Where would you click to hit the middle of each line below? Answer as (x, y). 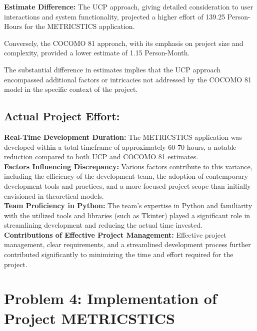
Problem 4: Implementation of (110, 298)
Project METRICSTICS (89, 318)
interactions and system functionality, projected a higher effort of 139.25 (115, 16)
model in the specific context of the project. (71, 89)
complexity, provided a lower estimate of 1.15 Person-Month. (97, 53)
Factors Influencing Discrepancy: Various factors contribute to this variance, (128, 166)
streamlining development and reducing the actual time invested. (103, 225)
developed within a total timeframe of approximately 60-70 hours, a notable (120, 147)
